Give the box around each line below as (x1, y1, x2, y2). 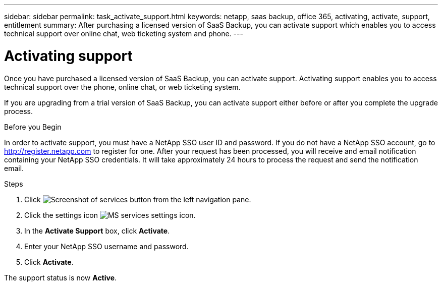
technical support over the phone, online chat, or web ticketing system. (4, 82, 241, 91)
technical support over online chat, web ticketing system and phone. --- (4, 29, 243, 38)
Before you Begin (4, 122, 62, 131)
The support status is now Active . (4, 273, 117, 282)
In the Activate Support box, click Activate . (24, 226, 170, 235)
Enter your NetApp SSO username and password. (24, 242, 189, 251)
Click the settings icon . (24, 210, 196, 219)
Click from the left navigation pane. (24, 195, 251, 204)
